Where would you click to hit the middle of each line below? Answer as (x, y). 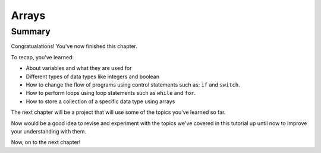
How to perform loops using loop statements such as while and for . (111, 93)
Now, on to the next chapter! (46, 142)
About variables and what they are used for (79, 68)
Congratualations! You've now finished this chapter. (74, 46)
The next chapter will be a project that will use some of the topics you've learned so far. (118, 112)
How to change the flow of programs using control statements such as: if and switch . (133, 85)
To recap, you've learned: (43, 57)
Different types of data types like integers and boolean (93, 76)
